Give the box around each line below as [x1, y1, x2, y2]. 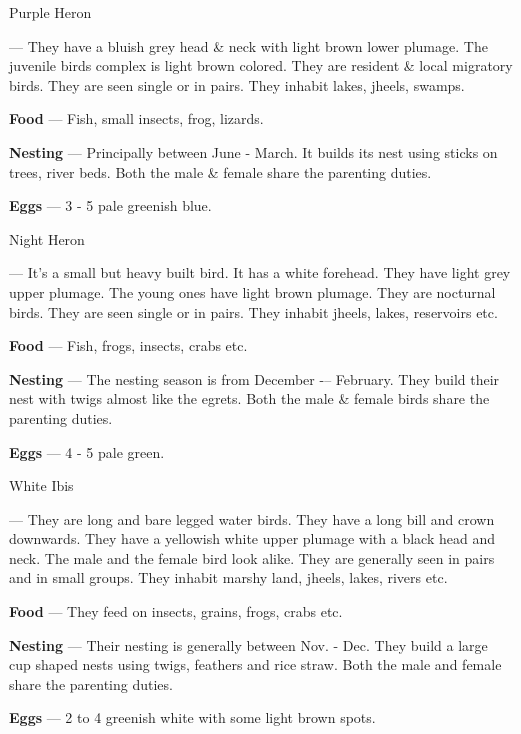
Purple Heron [9, 2, 92, 22]
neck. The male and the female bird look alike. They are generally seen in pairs [9, 547, 495, 568]
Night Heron [9, 228, 85, 249]
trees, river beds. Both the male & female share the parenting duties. [9, 161, 432, 182]
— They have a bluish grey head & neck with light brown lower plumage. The [9, 35, 488, 56]
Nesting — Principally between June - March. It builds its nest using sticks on [9, 141, 498, 162]
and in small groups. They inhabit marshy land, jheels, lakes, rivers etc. [9, 567, 448, 588]
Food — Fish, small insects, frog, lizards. [9, 108, 264, 129]
